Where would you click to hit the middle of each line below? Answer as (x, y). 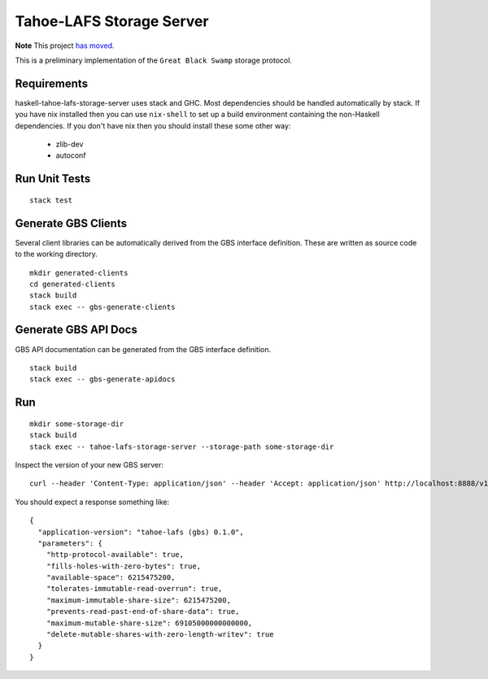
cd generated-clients (72, 284)
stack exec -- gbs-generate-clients (102, 307)
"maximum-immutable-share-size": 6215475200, (139, 600)
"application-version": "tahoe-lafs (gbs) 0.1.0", (141, 532)
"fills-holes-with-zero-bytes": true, (124, 566)
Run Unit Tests (53, 179)
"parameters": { (70, 543)
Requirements (52, 83)
